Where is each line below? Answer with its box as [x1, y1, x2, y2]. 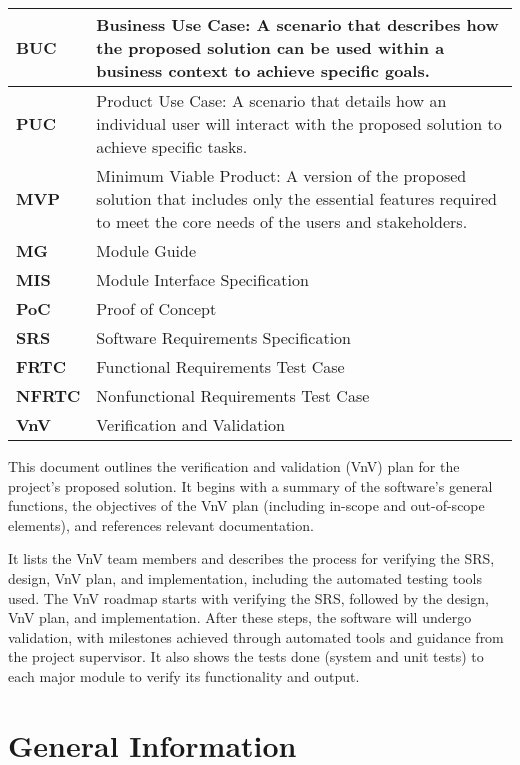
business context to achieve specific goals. [96, 59, 430, 82]
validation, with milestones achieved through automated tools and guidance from [8, 626, 504, 647]
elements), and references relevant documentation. [8, 514, 314, 535]
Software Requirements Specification [96, 326, 351, 349]
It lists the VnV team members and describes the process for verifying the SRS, [8, 548, 495, 569]
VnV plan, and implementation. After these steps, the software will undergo [8, 607, 472, 628]
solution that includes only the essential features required [96, 187, 497, 210]
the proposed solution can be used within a [96, 36, 445, 59]
